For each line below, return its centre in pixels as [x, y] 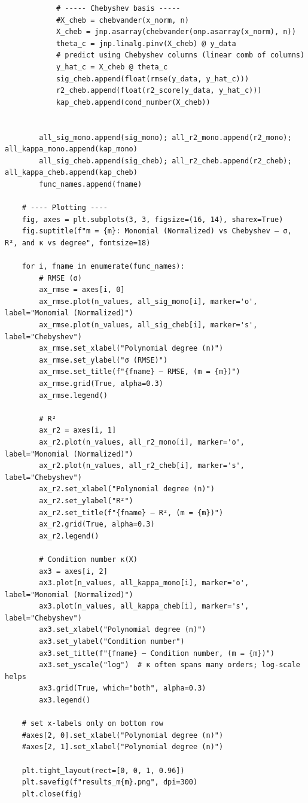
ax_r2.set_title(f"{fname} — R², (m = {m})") [131, 512]
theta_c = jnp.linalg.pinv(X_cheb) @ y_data [146, 43]
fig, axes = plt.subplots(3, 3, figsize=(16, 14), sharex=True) [153, 219]
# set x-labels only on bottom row [92, 724]
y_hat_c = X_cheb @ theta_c [112, 67]
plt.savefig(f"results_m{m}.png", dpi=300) [110, 782]
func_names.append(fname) [91, 184]
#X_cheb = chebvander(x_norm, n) [122, 20]
